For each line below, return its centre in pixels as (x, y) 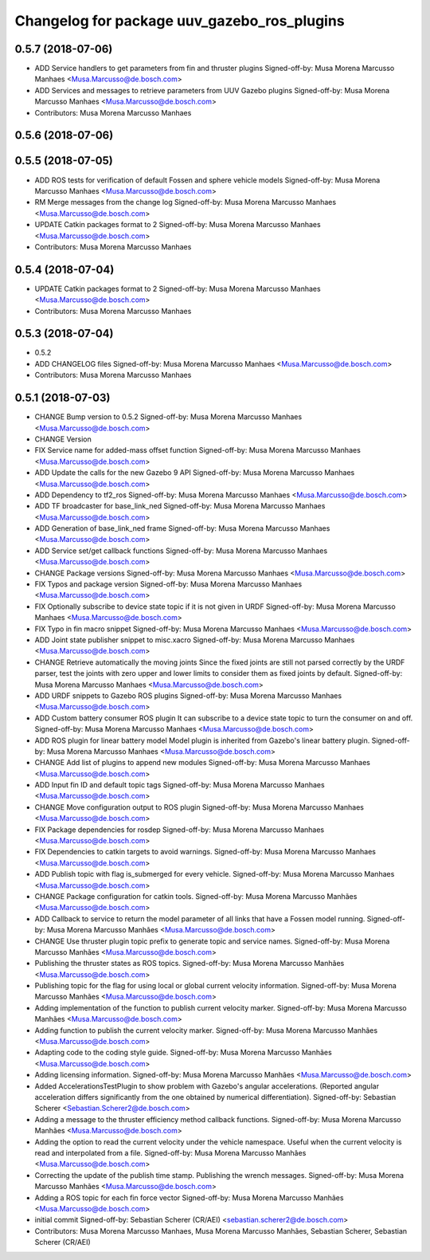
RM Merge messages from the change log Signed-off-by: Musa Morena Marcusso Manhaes (186, 202)
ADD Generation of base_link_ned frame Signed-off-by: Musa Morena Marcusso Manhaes (182, 528)
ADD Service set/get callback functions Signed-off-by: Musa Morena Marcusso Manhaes (181, 551)
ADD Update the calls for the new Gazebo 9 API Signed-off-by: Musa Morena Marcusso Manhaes (195, 473)
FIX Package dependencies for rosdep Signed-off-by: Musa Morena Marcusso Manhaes (180, 830)
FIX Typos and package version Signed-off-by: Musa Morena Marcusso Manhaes (168, 584)
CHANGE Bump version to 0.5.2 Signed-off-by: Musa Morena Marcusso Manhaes (168, 417)
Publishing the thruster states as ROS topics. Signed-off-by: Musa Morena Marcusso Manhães (190, 964)
